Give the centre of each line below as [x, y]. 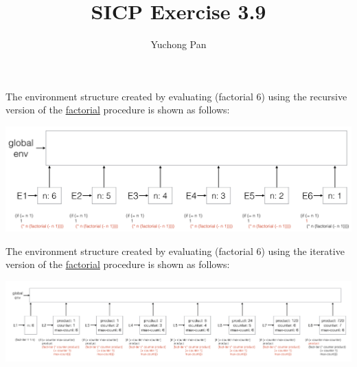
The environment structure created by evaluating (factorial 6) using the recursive [176, 96]
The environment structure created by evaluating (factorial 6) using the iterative [175, 251]
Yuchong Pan [178, 44]
